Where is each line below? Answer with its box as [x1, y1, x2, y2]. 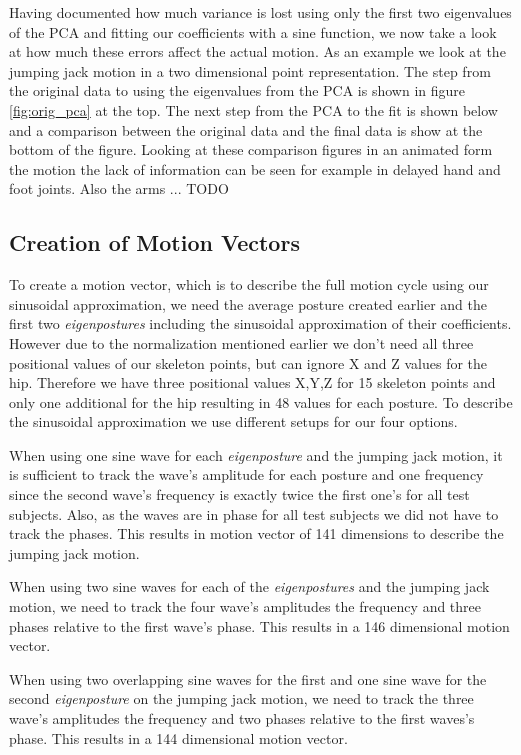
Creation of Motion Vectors [9, 227, 300, 258]
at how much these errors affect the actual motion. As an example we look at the [9, 41, 506, 62]
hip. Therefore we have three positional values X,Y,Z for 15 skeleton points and [9, 372, 496, 393]
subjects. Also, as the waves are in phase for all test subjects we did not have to [9, 503, 499, 524]
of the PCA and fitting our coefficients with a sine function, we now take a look [9, 21, 497, 42]
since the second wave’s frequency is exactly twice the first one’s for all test [9, 484, 470, 505]
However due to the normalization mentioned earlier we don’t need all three [9, 332, 474, 353]
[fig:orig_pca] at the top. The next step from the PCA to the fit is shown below [9, 99, 498, 120]
